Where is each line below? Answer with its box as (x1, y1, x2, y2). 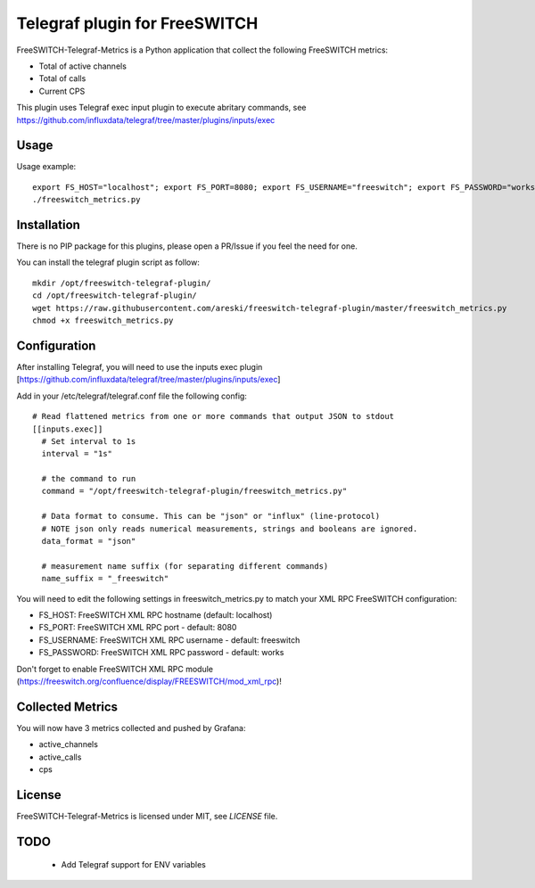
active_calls (38, 752, 82, 762)
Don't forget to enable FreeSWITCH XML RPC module (16, 663, 214, 674)
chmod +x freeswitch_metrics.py (32, 316, 174, 325)
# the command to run (41, 473, 136, 484)
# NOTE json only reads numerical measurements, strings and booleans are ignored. (41, 523, 418, 534)
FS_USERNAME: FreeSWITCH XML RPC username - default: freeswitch (38, 634, 300, 645)
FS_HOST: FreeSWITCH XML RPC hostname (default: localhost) (38, 609, 273, 620)
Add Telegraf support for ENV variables (61, 859, 207, 870)
